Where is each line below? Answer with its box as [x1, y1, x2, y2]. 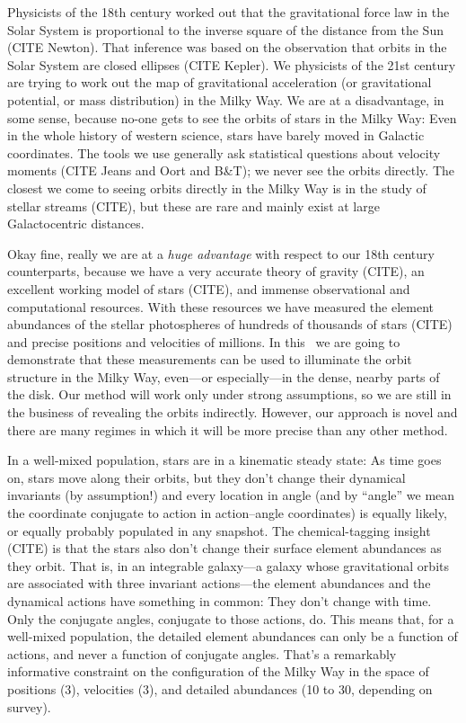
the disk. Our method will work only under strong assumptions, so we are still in [7, 385, 452, 404]
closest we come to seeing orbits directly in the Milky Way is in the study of [7, 178, 426, 197]
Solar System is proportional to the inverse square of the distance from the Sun [7, 20, 444, 39]
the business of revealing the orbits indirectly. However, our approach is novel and [7, 403, 458, 422]
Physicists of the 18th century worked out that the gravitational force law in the [7, 3, 450, 21]
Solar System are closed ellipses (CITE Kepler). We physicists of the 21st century [7, 55, 456, 74]
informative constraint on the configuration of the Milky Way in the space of [7, 662, 429, 681]
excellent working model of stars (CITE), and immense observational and [7, 279, 410, 298]
